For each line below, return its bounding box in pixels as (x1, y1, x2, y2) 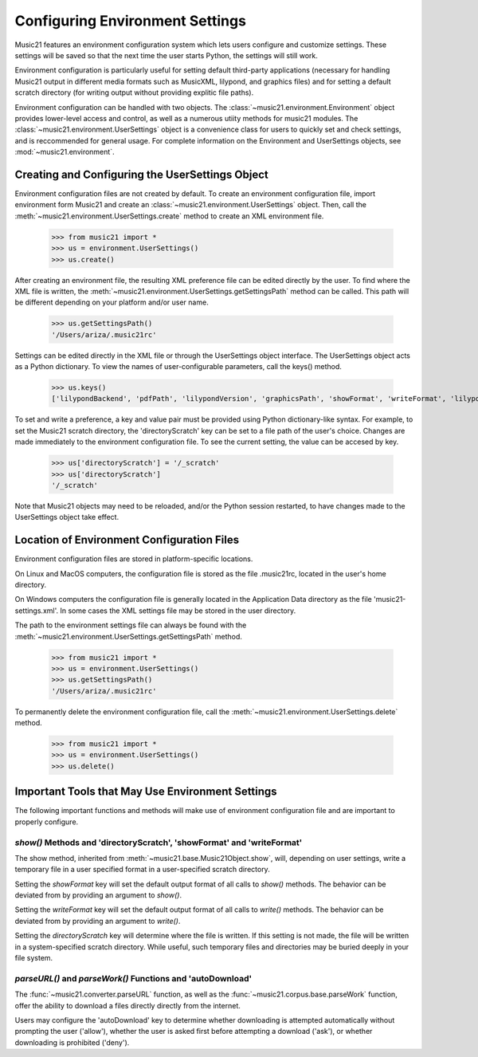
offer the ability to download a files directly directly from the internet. (14, 1000, 241, 1010)
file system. (14, 953, 53, 963)
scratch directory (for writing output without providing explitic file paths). (14, 88, 254, 97)
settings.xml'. (14, 606, 59, 615)
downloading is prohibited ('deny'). (14, 1037, 130, 1047)
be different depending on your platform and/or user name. (14, 297, 209, 307)
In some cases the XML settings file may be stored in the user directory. (60, 606, 296, 615)
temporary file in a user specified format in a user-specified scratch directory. (14, 865, 270, 874)
